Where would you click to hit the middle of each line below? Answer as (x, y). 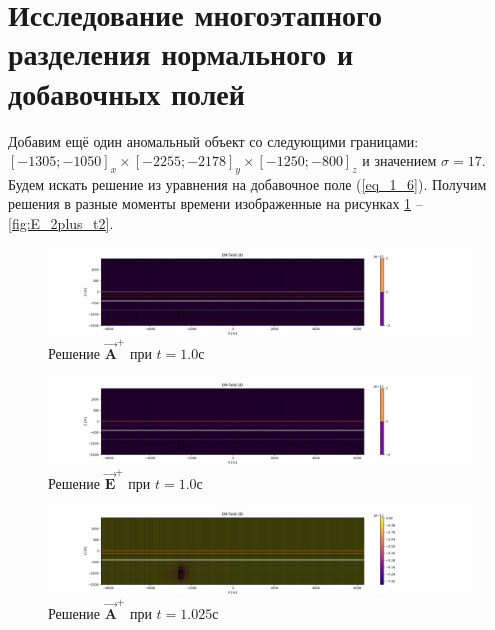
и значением (399, 160)
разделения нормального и (181, 53)
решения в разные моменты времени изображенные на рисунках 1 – (215, 203)
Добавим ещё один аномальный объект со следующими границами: (213, 140)
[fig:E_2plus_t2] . (61, 223)
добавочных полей (126, 92)
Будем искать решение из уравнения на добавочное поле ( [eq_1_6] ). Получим (247, 183)
